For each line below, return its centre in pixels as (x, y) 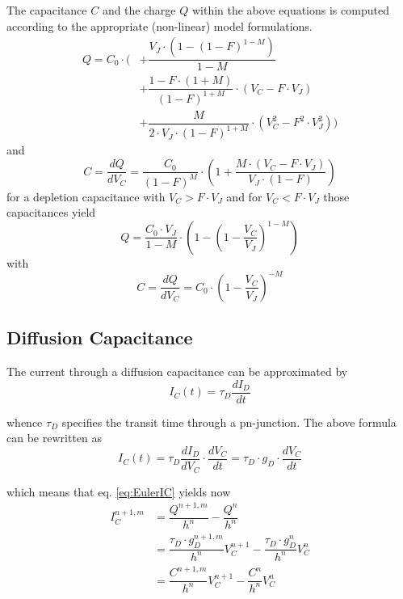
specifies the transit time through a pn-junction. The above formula (229, 422)
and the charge (139, 10)
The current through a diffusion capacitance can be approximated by (177, 371)
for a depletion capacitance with (86, 196)
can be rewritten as (54, 438)
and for (244, 196)
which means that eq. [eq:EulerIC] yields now (119, 491)
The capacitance (47, 10)
